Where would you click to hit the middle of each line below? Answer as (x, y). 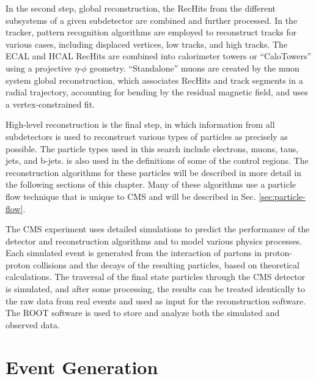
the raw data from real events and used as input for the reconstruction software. (156, 300)
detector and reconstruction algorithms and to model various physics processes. (154, 241)
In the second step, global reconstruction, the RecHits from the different (141, 8)
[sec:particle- (282, 196)
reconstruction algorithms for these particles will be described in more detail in (154, 172)
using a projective (39, 68)
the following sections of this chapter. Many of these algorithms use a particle (151, 184)
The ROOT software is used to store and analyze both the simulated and (143, 313)
